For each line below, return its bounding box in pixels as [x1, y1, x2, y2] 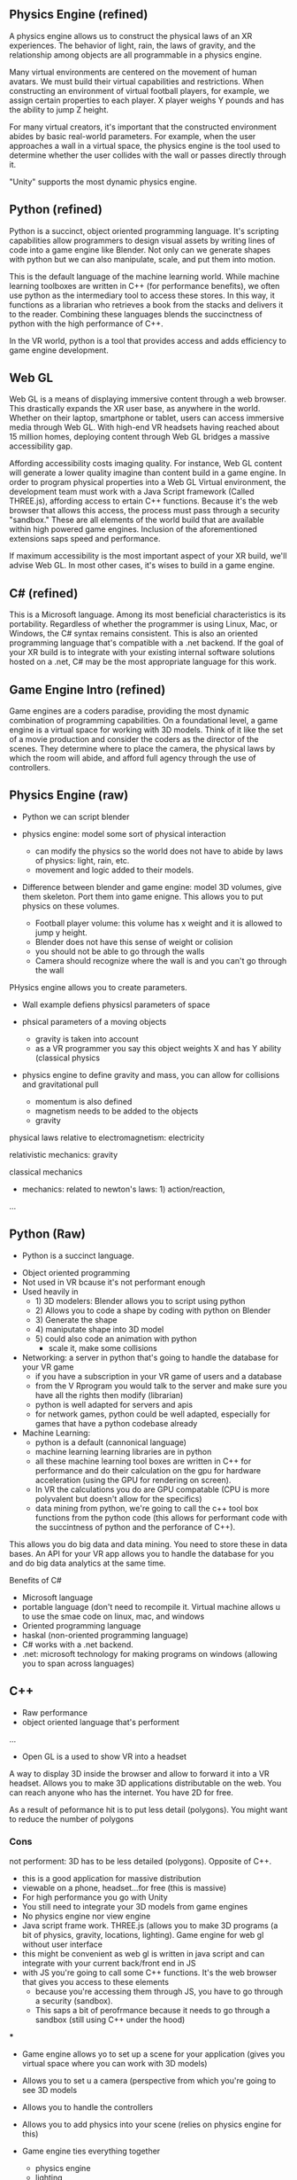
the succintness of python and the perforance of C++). [34, 1521, 236, 1532]
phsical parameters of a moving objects [21, 1016, 167, 1027]
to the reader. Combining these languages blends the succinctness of [9, 309, 263, 319]
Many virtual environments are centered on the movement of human [9, 66, 257, 77]
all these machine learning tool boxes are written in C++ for [34, 1456, 252, 1466]
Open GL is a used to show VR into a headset [21, 1751, 187, 1762]
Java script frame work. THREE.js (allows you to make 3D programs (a [21, 1919, 278, 1931]
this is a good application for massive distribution [21, 1872, 202, 1883]
